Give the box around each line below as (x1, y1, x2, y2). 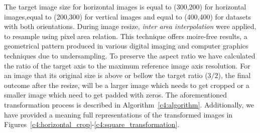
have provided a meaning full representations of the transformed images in (4, 109, 233, 119)
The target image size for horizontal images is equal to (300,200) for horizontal (4, 1, 246, 11)
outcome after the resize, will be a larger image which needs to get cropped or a (4, 79, 249, 90)
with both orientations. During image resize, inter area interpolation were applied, (4, 21, 256, 31)
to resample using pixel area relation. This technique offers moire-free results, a (4, 30, 247, 41)
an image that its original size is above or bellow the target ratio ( (4, 70, 208, 80)
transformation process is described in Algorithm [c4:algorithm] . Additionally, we (4, 99, 254, 109)
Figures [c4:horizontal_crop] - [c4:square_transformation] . (4, 119, 180, 129)
